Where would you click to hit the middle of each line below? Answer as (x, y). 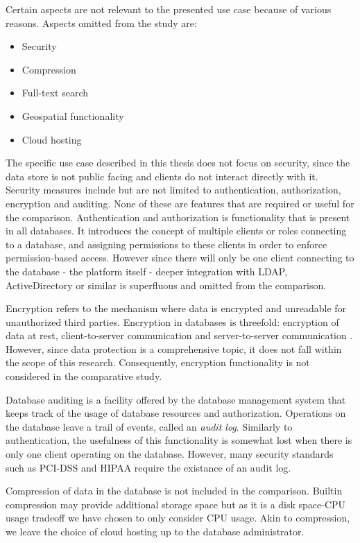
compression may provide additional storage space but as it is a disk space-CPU (176, 504)
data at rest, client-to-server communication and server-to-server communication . (179, 335)
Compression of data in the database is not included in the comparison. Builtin (174, 491)
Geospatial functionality (73, 115)
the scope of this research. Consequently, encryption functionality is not (158, 362)
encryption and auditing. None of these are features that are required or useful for (180, 203)
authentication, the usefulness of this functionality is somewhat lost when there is (179, 440)
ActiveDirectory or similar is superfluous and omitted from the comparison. (166, 285)
